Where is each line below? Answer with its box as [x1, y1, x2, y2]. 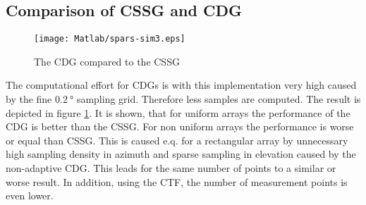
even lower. [6, 188, 54, 203]
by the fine [6, 92, 52, 106]
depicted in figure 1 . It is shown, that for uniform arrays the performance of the [6, 105, 350, 120]
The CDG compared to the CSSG [34, 54, 180, 68]
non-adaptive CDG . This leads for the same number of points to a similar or [6, 161, 336, 175]
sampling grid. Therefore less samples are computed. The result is [76, 92, 361, 106]
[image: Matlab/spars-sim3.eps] [34, 34, 185, 44]
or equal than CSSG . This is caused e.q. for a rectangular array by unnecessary [6, 132, 348, 147]
